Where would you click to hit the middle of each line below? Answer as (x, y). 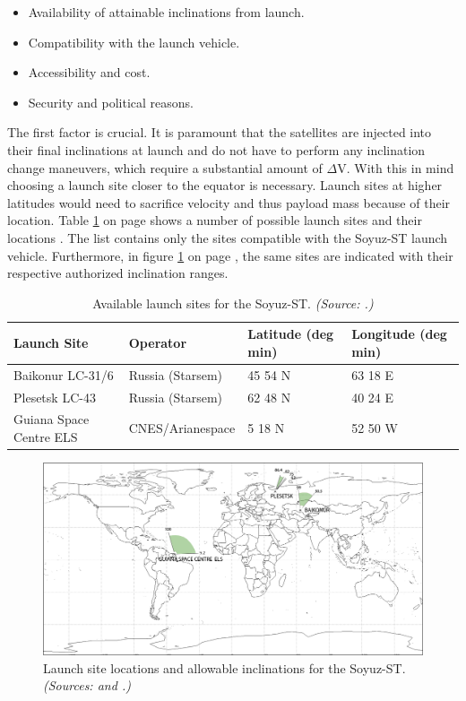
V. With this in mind (396, 167)
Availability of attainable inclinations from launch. (166, 12)
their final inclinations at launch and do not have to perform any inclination (216, 149)
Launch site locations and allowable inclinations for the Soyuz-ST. (224, 667)
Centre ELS (46, 437)
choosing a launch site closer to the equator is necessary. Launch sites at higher (225, 185)
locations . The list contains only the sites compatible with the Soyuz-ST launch (228, 237)
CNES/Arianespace (182, 428)
